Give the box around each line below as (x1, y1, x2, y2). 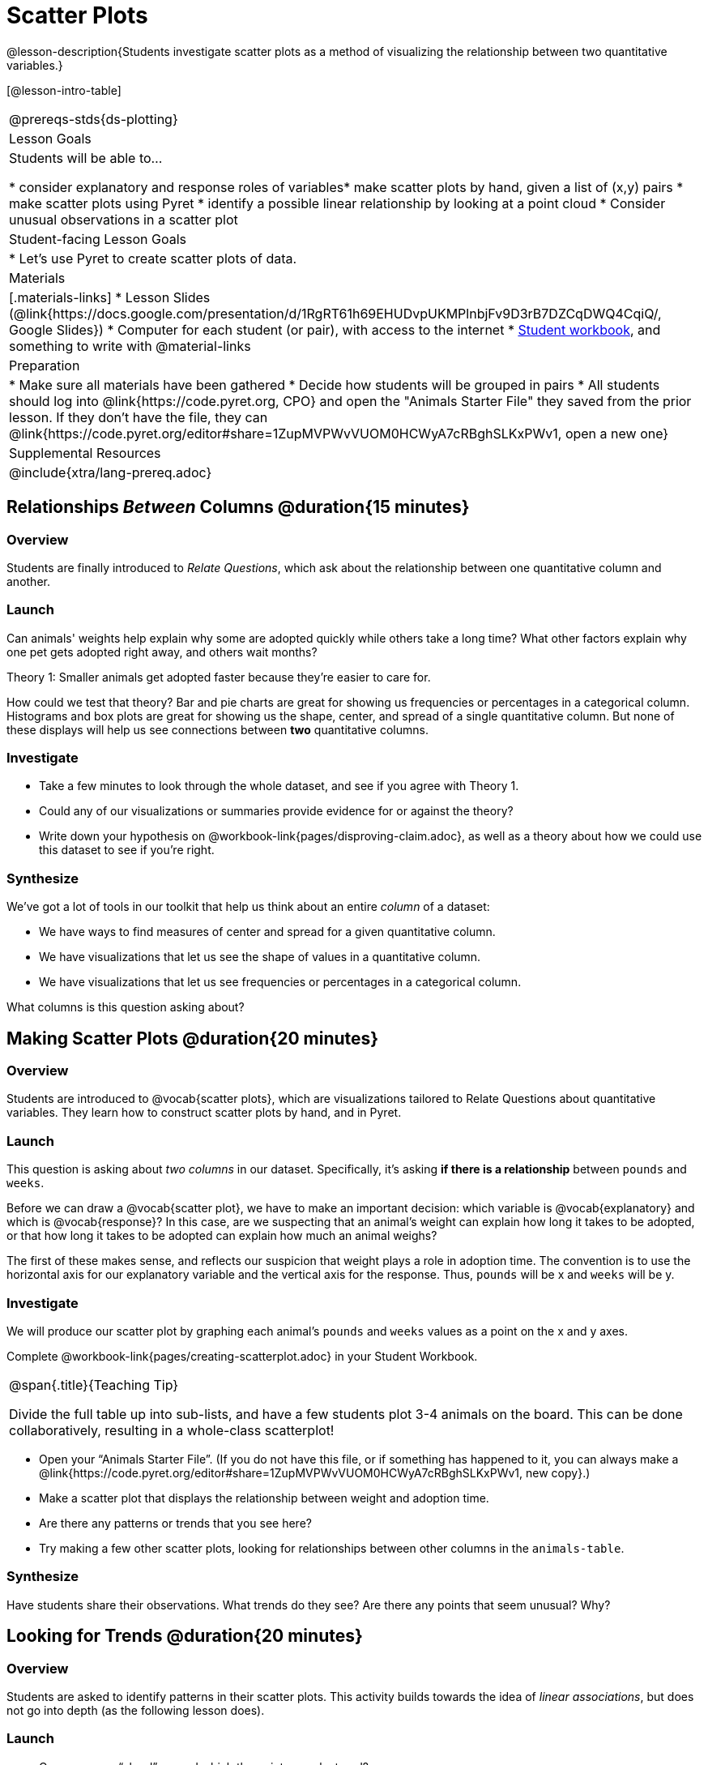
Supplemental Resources (9, 444, 161, 461)
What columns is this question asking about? (6, 1000, 245, 1015)
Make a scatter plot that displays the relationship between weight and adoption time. (39, 1490, 489, 1505)
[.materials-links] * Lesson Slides (9, 288, 211, 306)
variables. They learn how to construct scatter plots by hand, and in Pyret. (6, 1105, 402, 1120)
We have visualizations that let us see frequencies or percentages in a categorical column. (39, 975, 522, 989)
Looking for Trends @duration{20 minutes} (6, 1626, 363, 1647)
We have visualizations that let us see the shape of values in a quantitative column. (39, 950, 481, 964)
